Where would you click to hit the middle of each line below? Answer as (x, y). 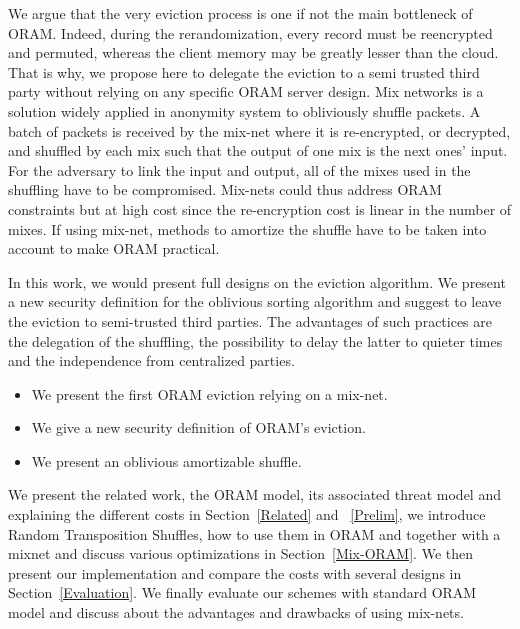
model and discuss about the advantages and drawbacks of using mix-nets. (236, 612)
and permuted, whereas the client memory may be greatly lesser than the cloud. (253, 52)
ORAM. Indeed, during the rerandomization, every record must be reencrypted (250, 32)
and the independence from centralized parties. (151, 360)
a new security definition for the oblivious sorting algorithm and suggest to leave (255, 301)
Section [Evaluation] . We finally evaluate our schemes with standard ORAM (242, 592)
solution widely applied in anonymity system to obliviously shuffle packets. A (244, 110)
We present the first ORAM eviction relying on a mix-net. (209, 393)
